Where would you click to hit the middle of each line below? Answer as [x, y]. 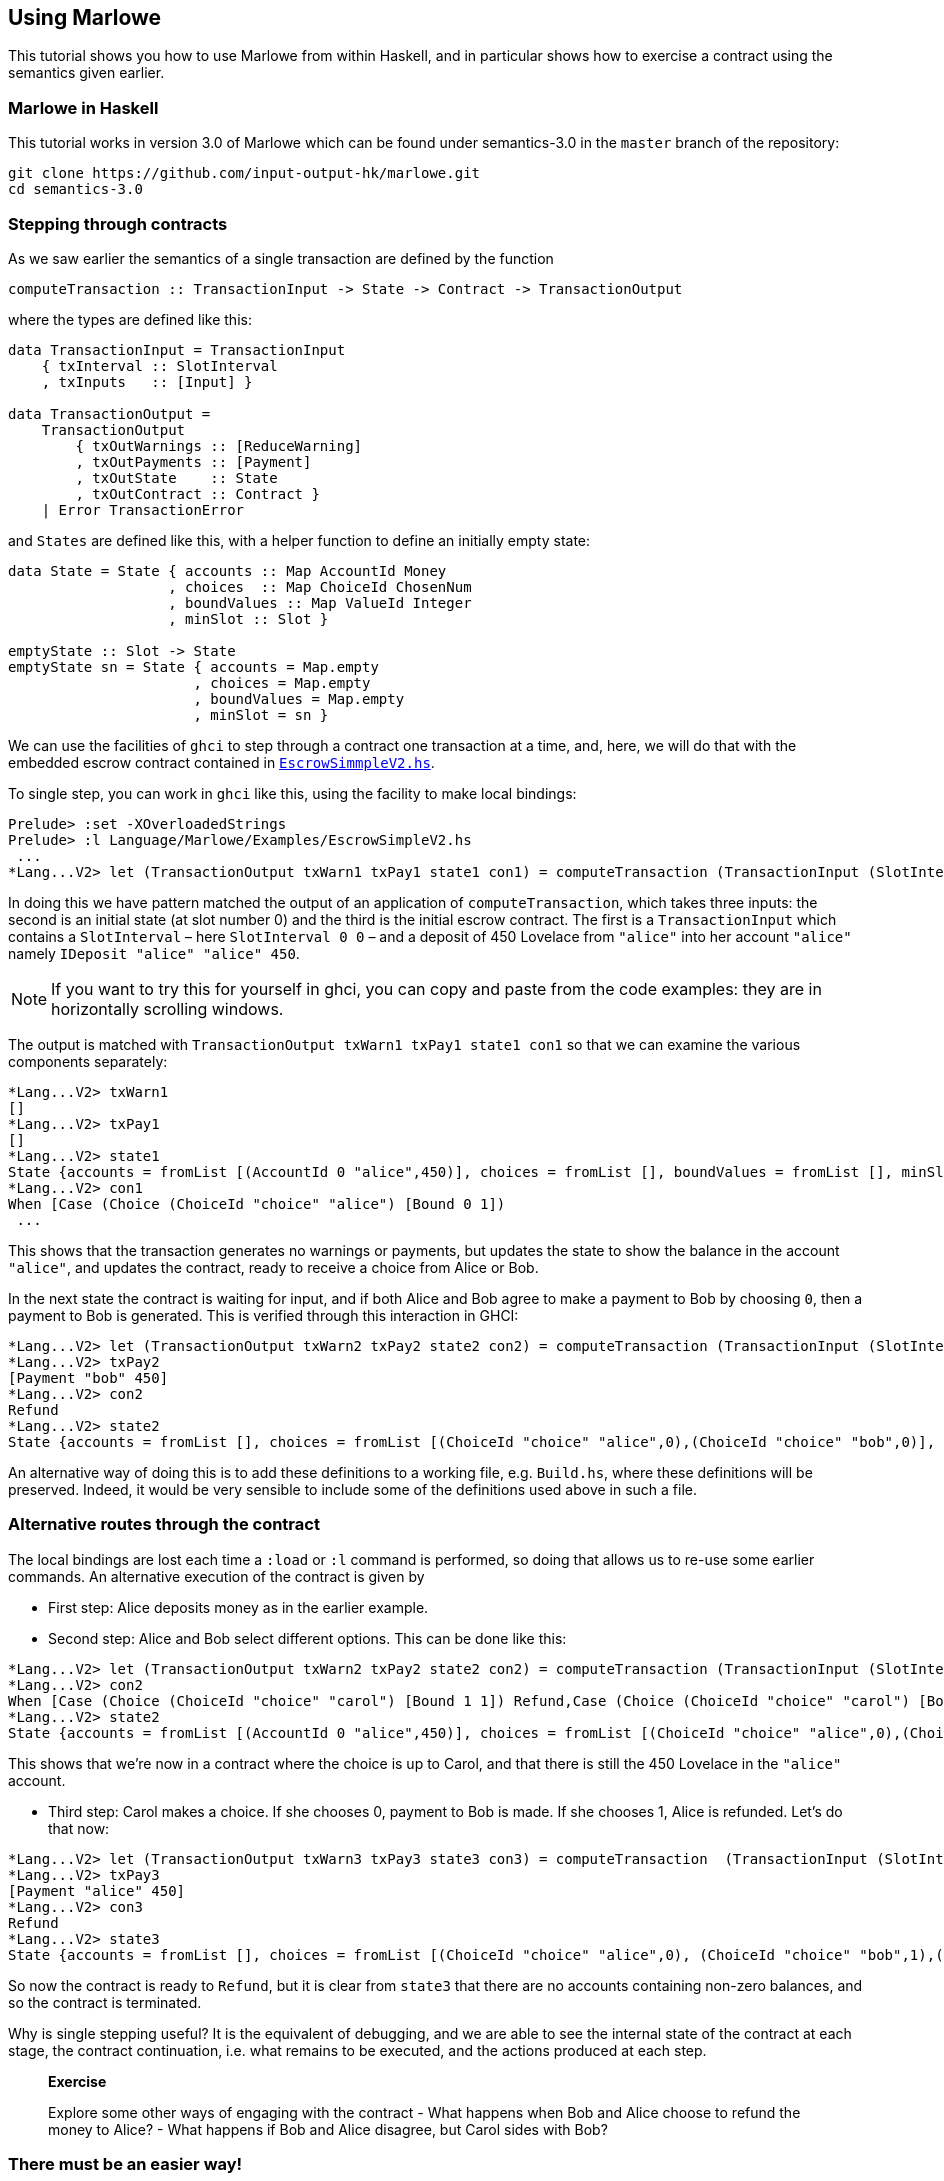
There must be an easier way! [125, 2164]
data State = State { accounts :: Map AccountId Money [227, 570]
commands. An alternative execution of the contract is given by [216, 1576]
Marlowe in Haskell [83, 107]
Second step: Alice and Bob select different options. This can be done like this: [307, 1638]
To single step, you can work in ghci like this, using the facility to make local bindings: [292, 793]
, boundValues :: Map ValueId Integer [320, 602]
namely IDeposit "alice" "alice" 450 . [154, 953]
